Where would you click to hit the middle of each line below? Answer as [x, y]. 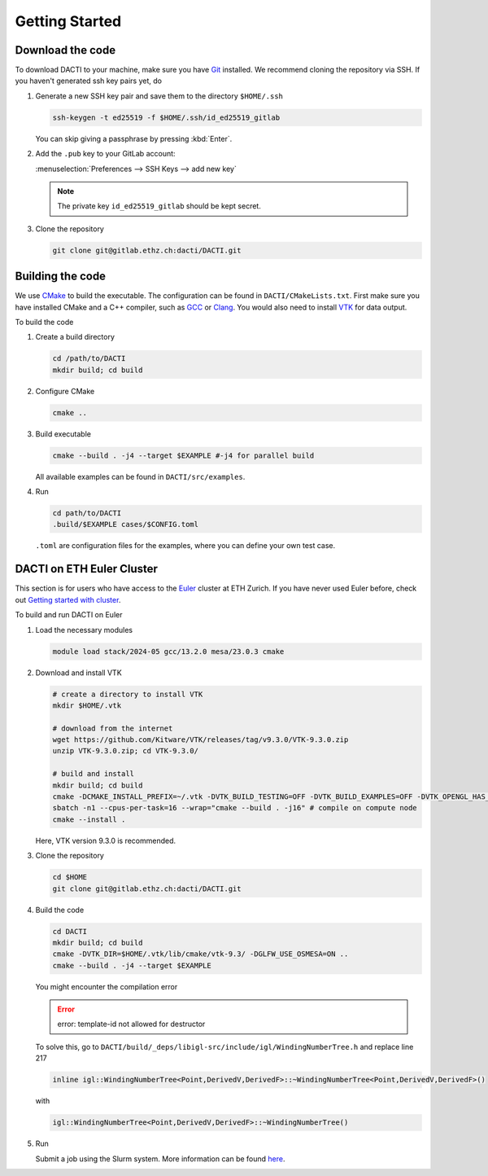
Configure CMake [65, 391]
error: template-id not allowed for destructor [131, 1024]
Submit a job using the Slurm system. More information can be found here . [160, 1158]
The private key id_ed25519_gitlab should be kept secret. [159, 206]
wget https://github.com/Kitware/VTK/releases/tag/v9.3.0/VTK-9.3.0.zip [200, 740]
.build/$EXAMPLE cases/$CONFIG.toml [126, 524]
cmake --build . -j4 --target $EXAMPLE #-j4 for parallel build [183, 455]
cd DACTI [70, 931]
